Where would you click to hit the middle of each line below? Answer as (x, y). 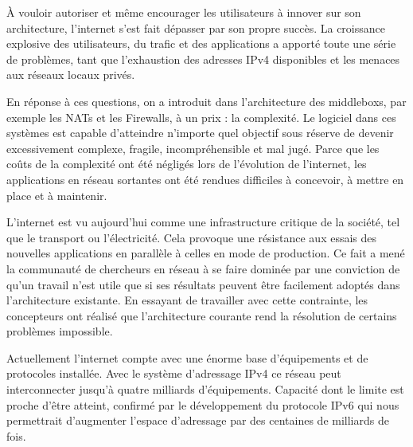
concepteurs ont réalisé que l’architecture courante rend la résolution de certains (202, 315)
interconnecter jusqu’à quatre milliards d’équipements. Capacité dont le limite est (205, 389)
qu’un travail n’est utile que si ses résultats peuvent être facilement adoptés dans (203, 284)
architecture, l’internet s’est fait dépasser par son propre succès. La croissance (196, 27)
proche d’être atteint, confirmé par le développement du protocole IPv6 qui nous (203, 404)
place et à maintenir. (57, 195)
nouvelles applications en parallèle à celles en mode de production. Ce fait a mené (206, 253)
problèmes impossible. (60, 331)
